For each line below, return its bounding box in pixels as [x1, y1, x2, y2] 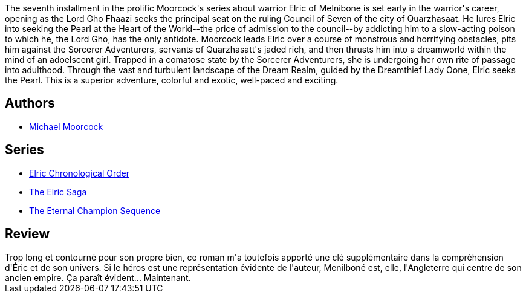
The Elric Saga [29, 186, 87, 197]
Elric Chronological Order [29, 167, 129, 178]
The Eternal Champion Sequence [29, 205, 161, 216]
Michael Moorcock [29, 121, 103, 132]
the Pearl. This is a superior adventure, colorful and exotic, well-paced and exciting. [5, 75, 339, 85]
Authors [5, 96, 55, 111]
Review [5, 226, 50, 242]
